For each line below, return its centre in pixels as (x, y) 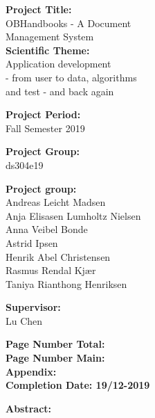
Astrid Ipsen (32, 242)
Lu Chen (24, 320)
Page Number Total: (55, 344)
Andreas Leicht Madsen (56, 202)
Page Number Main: (55, 358)
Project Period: (43, 114)
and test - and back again (60, 91)
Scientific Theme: (48, 50)
